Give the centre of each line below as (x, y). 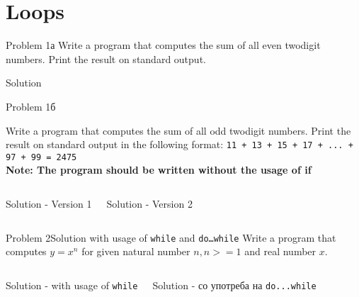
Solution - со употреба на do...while (234, 285)
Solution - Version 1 (49, 203)
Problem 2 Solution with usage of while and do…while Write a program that (171, 237)
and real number (280, 251)
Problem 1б (31, 106)
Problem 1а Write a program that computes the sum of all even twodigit (163, 45)
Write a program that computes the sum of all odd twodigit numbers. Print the (178, 130)
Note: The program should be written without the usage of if (159, 170)
